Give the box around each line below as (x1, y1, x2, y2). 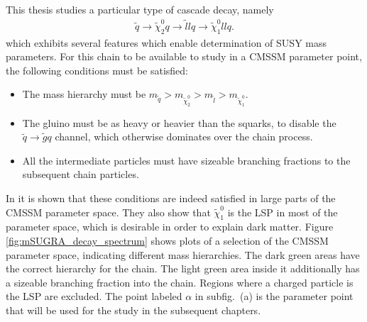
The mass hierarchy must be (22, 87, 146, 101)
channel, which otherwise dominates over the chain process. (55, 129, 313, 144)
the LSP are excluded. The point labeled (6, 289, 182, 304)
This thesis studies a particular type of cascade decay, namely (6, 2, 274, 16)
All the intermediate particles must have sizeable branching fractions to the (22, 152, 351, 167)
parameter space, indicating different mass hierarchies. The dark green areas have (6, 247, 360, 262)
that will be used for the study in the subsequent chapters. (6, 303, 261, 318)
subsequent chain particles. (22, 167, 139, 182)
